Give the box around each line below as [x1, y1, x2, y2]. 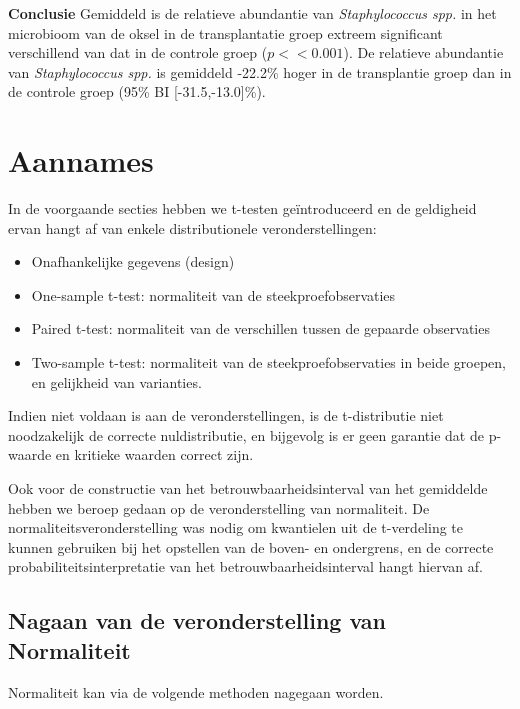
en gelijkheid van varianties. [31, 371, 202, 392]
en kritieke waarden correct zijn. [55, 444, 254, 465]
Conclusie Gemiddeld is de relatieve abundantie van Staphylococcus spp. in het [8, 3, 497, 23]
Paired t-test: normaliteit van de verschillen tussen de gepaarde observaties [31, 318, 490, 339]
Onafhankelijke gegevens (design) [31, 251, 235, 272]
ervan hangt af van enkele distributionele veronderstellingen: [8, 217, 377, 238]
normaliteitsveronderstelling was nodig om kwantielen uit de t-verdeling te [8, 517, 463, 538]
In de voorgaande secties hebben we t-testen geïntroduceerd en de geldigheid [8, 198, 477, 219]
